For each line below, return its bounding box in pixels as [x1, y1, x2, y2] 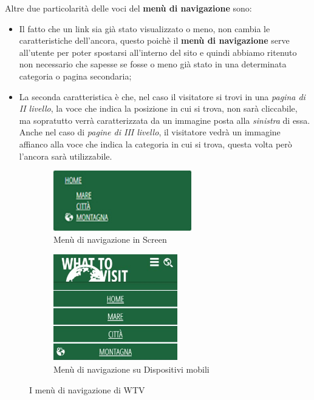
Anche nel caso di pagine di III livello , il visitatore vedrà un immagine [19, 126, 281, 138]
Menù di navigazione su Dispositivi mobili [53, 363, 210, 376]
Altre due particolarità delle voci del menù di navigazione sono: [5, 2, 252, 14]
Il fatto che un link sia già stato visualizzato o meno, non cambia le [19, 22, 270, 35]
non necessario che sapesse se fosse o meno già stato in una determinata [19, 58, 287, 70]
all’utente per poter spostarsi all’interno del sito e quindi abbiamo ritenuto [19, 46, 297, 58]
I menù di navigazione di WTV [29, 383, 145, 396]
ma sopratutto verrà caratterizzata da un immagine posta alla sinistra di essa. [19, 114, 310, 126]
